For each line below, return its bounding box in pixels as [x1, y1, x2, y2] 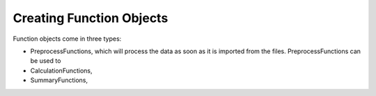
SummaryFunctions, [30, 76, 88, 84]
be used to [30, 57, 61, 65]
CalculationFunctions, [30, 66, 93, 75]
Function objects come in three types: [13, 35, 122, 43]
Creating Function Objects [13, 10, 169, 26]
